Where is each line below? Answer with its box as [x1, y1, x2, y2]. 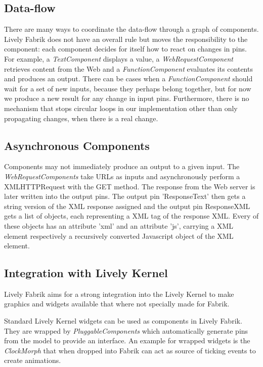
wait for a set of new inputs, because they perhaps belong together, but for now [4, 83, 251, 93]
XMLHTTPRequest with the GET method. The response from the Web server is [4, 181, 255, 191]
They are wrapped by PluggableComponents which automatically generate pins [4, 325, 248, 336]
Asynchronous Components [4, 137, 150, 153]
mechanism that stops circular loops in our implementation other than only [4, 102, 238, 113]
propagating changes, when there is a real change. [4, 113, 158, 123]
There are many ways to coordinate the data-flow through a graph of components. [4, 24, 259, 34]
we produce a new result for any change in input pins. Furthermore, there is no [4, 93, 249, 103]
